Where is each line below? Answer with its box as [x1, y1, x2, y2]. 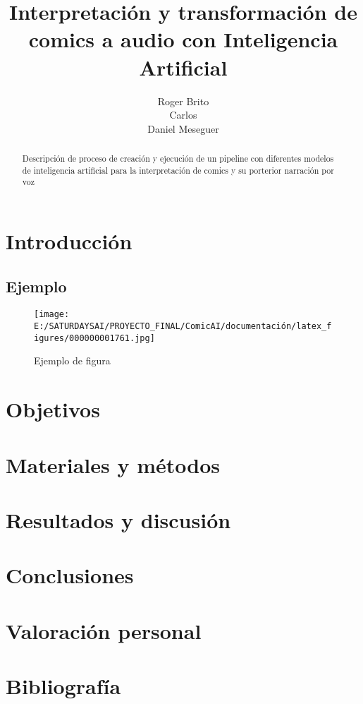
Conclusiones [6, 561, 134, 590]
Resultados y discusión [6, 505, 231, 534]
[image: [34, 309, 70, 320]
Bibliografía [6, 672, 121, 700]
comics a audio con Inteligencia [28, 25, 338, 54]
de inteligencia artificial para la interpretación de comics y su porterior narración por [22, 164, 334, 176]
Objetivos [6, 395, 100, 424]
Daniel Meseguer [147, 121, 219, 136]
